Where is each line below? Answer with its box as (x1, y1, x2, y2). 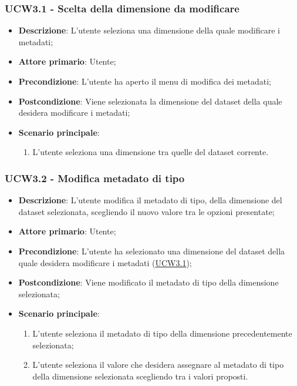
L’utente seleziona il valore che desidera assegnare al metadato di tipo (32, 358, 284, 371)
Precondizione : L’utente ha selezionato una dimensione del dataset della (18, 244, 285, 257)
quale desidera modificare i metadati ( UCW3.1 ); (18, 256, 192, 268)
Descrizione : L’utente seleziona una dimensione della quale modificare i (18, 24, 280, 36)
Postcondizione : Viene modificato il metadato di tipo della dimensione (18, 276, 279, 288)
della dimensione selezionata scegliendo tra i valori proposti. (32, 370, 248, 382)
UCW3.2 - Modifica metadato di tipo (5, 170, 185, 185)
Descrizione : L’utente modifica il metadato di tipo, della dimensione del (18, 194, 282, 206)
